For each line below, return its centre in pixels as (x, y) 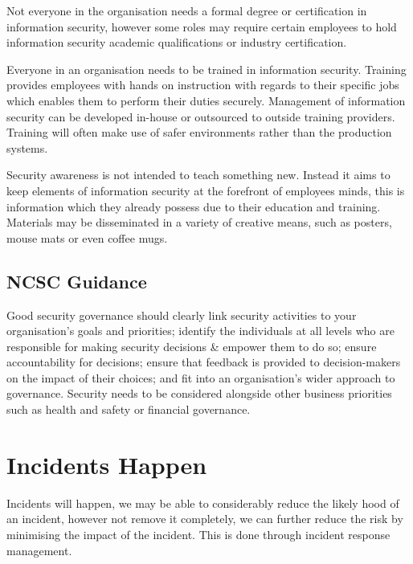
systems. (27, 147)
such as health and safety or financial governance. (129, 409)
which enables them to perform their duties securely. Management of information (206, 100)
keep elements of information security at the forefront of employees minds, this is (206, 190)
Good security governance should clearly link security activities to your (182, 315)
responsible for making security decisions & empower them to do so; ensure (192, 346)
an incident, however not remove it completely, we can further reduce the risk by (205, 519)
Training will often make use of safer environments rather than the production (199, 132)
